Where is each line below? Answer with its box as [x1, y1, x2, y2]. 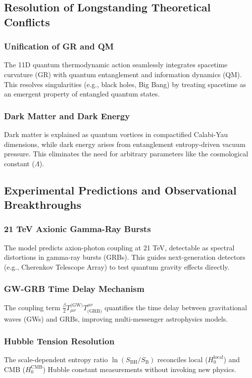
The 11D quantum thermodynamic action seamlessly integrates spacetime [4, 59, 228, 70]
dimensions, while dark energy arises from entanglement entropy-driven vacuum [4, 139, 246, 149]
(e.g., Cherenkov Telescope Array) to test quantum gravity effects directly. [4, 261, 230, 272]
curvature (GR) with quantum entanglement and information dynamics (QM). [4, 69, 242, 79]
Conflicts [4, 14, 50, 29]
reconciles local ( [157, 354, 208, 364]
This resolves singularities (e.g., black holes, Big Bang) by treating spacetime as [4, 79, 246, 89]
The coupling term [4, 302, 60, 312]
